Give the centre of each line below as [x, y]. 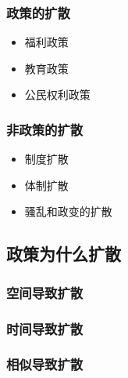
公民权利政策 [57, 94]
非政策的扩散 [45, 129]
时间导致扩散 [45, 328]
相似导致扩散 [45, 364]
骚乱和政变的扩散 [68, 211]
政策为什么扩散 [64, 254]
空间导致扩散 [45, 292]
